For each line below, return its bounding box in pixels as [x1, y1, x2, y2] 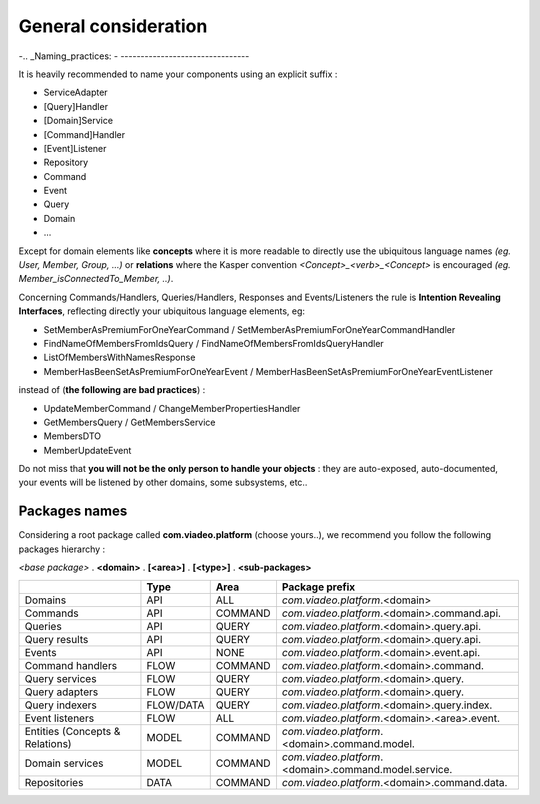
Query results [24, 632, 89, 646]
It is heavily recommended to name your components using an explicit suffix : [18, 68, 338, 80]
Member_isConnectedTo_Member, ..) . [18, 273, 174, 285]
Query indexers [24, 698, 97, 712]
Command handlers [24, 658, 118, 672]
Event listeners [24, 711, 95, 725]
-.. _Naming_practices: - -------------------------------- [18, 50, 250, 62]
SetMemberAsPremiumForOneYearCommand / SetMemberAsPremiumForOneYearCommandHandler [43, 323, 456, 335]
